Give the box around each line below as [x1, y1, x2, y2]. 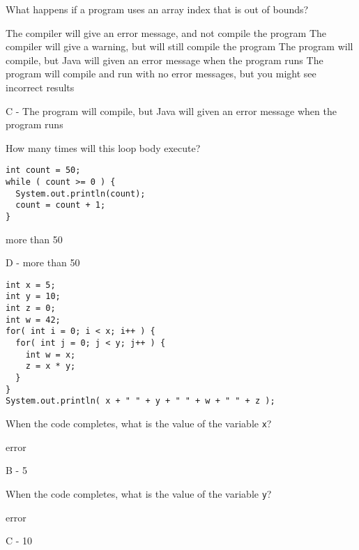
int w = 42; [6, 314, 61, 325]
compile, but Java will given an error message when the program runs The [6, 52, 323, 67]
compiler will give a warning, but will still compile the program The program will [6, 39, 353, 54]
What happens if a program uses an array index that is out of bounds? [6, 2, 309, 16]
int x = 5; [6, 280, 56, 290]
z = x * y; [25, 361, 76, 372]
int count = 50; [6, 165, 81, 176]
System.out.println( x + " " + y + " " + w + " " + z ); [6, 396, 275, 406]
